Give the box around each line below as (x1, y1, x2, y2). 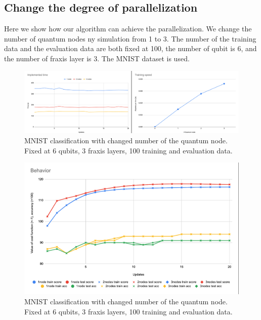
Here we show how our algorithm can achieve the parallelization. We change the (4, 23, 252, 34)
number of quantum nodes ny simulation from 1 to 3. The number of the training (4, 33, 256, 44)
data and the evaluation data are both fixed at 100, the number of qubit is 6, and (4, 43, 257, 54)
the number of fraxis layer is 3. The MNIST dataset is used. (4, 53, 190, 63)
